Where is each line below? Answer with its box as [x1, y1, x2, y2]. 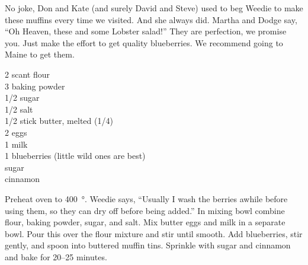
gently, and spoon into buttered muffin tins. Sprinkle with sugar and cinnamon [5, 239, 291, 251]
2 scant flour [5, 68, 50, 80]
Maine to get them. [5, 48, 75, 60]
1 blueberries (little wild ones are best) [5, 149, 146, 162]
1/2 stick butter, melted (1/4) [5, 114, 113, 127]
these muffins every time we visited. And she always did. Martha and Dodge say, [5, 13, 297, 25]
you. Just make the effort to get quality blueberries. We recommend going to [5, 36, 283, 49]
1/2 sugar [5, 91, 40, 104]
